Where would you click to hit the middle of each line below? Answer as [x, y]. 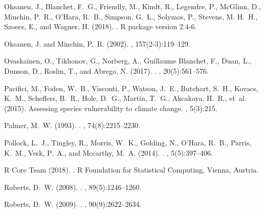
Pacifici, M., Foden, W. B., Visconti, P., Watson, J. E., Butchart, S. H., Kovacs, [131, 88]
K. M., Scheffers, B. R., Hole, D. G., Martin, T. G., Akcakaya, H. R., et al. [125, 98]
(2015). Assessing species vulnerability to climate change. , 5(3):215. [111, 108]
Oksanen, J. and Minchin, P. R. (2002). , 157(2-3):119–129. [97, 43]
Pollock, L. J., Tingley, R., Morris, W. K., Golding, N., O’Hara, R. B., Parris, [128, 142]
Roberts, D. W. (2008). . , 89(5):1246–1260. [73, 187]
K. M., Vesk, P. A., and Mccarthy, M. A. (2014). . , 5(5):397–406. [108, 152]
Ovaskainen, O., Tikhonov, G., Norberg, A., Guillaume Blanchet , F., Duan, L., [128, 61]
